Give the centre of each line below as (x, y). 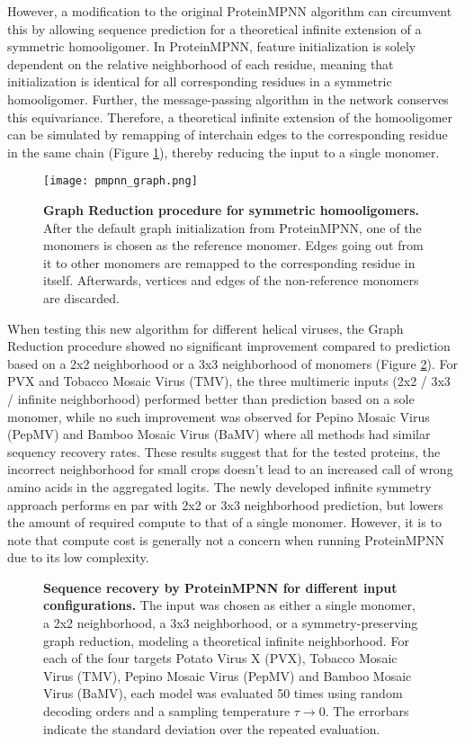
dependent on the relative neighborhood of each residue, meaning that (201, 63)
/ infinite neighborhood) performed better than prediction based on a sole (211, 398)
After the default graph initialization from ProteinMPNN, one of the (232, 227)
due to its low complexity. (78, 557)
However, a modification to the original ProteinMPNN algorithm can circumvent (230, 11)
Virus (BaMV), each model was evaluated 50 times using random (223, 693)
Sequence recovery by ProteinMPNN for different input (220, 587)
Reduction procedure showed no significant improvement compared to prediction (229, 346)
